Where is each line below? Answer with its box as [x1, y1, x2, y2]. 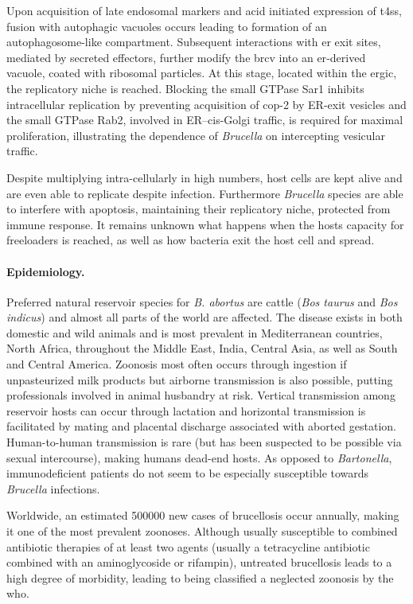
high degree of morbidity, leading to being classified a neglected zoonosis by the [6, 569, 394, 586]
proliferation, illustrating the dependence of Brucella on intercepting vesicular [6, 127, 385, 143]
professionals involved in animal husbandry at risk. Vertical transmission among [6, 387, 395, 403]
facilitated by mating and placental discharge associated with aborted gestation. [6, 418, 397, 434]
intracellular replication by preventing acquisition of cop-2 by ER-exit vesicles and [6, 95, 407, 112]
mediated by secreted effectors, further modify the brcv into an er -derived [6, 49, 366, 65]
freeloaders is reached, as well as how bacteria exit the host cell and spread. [6, 232, 375, 248]
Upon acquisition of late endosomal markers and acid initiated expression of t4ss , [6, 2, 402, 18]
